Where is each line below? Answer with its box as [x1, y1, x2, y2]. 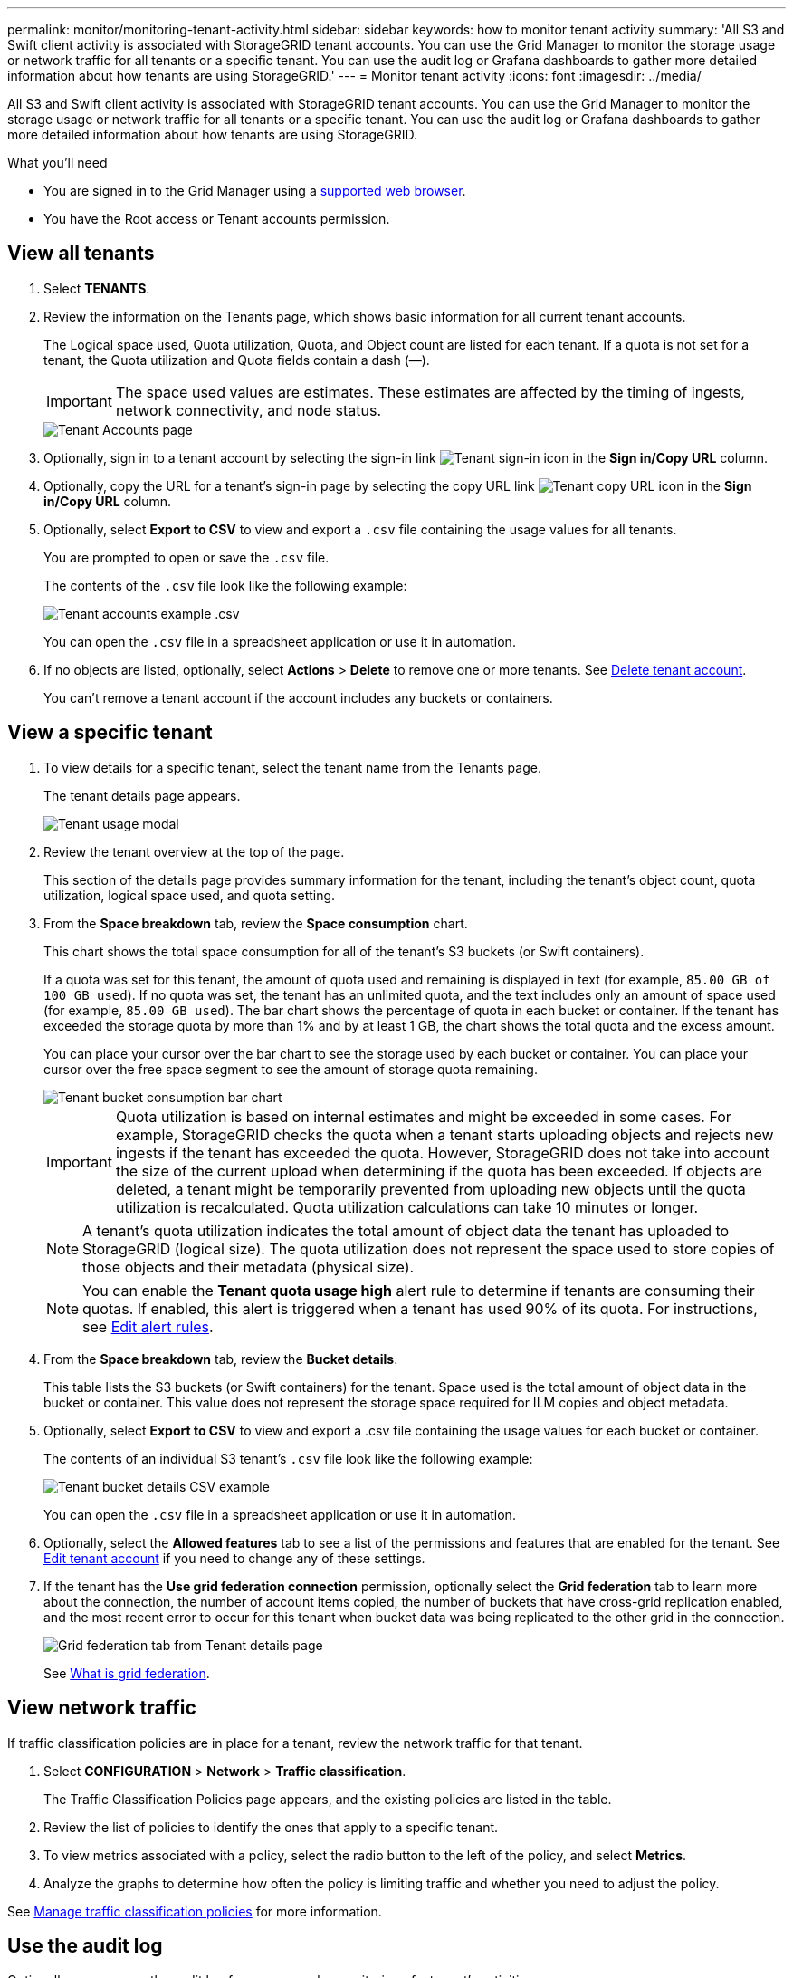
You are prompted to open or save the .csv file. [43, 549, 330, 565]
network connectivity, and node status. [115, 400, 382, 419]
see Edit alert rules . [82, 1317, 214, 1336]
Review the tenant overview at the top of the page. [43, 843, 345, 859]
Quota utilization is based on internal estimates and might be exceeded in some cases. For [115, 1107, 731, 1126]
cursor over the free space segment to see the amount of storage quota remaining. [43, 1061, 538, 1077]
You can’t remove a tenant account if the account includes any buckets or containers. [43, 689, 553, 706]
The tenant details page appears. [43, 787, 241, 803]
